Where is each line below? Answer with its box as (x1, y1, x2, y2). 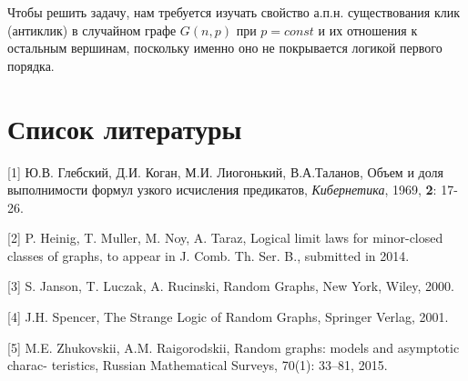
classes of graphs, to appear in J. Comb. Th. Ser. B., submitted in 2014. (7, 246, 410, 265)
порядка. (7, 55, 55, 75)
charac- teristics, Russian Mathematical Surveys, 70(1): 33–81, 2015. (7, 356, 388, 375)
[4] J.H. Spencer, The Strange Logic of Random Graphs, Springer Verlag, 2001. (7, 307, 449, 326)
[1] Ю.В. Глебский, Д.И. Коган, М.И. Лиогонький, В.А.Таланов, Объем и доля (7, 162, 443, 181)
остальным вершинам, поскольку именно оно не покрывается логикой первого (7, 38, 443, 57)
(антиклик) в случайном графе (7, 20, 177, 39)
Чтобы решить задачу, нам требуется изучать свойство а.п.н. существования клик (7, 3, 461, 21)
